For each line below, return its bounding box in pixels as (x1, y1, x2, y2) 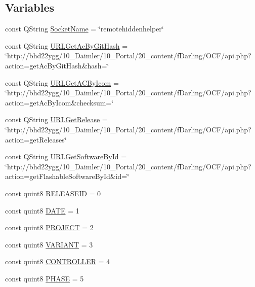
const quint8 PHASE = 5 (5, 273, 84, 283)
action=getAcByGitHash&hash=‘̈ (5, 60, 109, 70)
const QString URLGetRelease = (5, 114, 108, 125)
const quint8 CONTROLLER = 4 (5, 256, 110, 267)
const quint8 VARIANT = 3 (5, 239, 93, 249)
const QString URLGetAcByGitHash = (5, 40, 128, 51)
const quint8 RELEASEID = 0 (5, 188, 101, 198)
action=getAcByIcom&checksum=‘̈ (5, 97, 114, 107)
